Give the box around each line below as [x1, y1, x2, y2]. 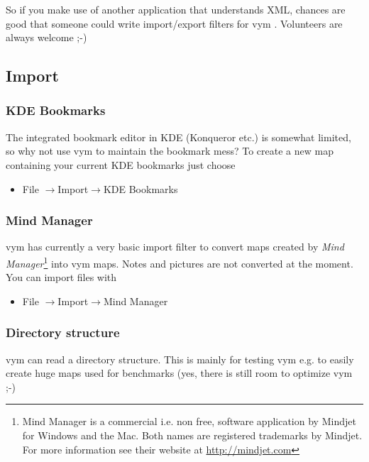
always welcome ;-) [6, 30, 87, 45]
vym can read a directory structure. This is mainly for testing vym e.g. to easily [6, 351, 354, 366]
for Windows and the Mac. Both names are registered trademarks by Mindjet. [22, 428, 363, 442]
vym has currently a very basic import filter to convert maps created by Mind [6, 239, 344, 254]
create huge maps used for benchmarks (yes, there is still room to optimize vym [6, 365, 353, 380]
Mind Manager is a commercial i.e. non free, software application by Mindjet [22, 414, 356, 429]
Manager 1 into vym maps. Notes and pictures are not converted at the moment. [6, 253, 353, 270]
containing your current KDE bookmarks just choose [6, 157, 236, 172]
